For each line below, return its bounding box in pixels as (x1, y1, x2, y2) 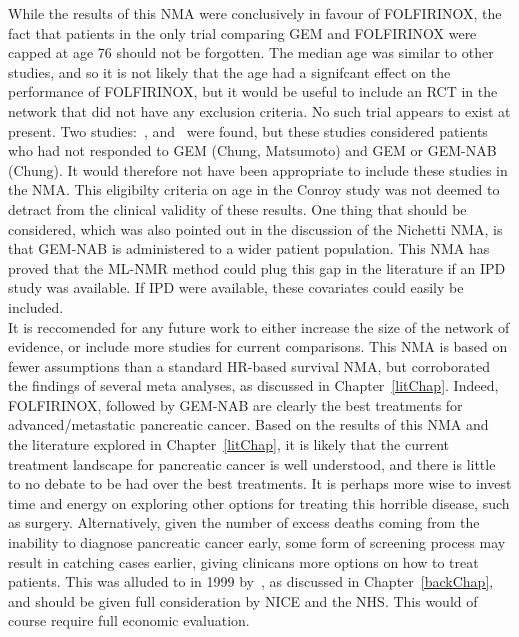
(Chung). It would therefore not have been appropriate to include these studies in (8, 159, 508, 180)
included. (8, 296, 64, 317)
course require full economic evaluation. (8, 610, 250, 631)
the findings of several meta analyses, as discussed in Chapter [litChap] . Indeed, (8, 375, 499, 396)
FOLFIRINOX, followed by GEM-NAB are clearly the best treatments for (8, 394, 463, 415)
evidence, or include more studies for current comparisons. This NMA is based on (8, 336, 508, 357)
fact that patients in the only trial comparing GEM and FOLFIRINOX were (8, 22, 477, 43)
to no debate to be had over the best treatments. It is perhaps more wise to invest (8, 473, 512, 494)
